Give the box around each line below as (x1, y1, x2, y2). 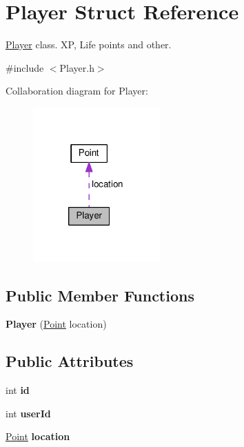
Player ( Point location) (6, 317, 107, 331)
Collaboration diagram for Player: (6, 83, 148, 98)
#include (6, 60, 44, 74)
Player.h (59, 60, 94, 74)
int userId (6, 406, 51, 420)
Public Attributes (6, 350, 134, 372)
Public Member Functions (6, 284, 194, 306)
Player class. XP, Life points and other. (6, 37, 172, 52)
